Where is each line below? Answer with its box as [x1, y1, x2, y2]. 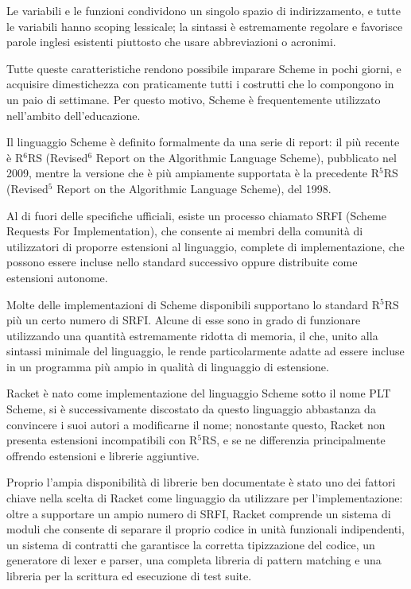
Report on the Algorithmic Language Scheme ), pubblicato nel [95, 149, 397, 165]
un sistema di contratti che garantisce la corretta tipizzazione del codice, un [6, 536, 375, 552]
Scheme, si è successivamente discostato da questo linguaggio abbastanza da [6, 401, 376, 417]
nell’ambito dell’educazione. [6, 107, 141, 123]
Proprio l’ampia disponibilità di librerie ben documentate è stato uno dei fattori [6, 474, 396, 490]
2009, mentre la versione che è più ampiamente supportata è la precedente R [6, 165, 380, 181]
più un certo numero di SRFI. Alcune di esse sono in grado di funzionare [6, 312, 361, 328]
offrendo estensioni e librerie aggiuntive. [6, 447, 200, 463]
